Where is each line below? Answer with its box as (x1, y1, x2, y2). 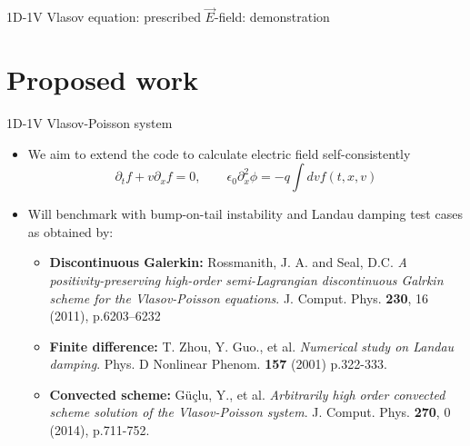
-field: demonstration (214, 7, 330, 26)
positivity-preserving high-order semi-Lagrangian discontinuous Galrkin (49, 270, 444, 289)
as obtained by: (27, 222, 114, 241)
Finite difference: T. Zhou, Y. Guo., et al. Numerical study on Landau (49, 336, 455, 355)
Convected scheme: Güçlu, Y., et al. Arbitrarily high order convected (49, 384, 445, 403)
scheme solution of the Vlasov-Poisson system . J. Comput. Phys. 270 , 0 (49, 402, 451, 421)
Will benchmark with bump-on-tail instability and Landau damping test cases (27, 204, 463, 223)
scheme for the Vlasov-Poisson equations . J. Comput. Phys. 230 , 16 (49, 288, 429, 307)
